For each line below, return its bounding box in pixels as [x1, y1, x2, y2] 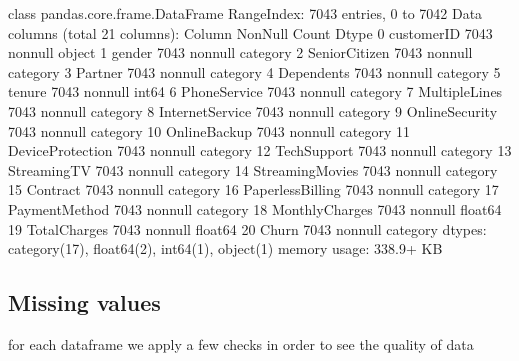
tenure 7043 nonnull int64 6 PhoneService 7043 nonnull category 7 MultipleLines [8, 81, 503, 102]
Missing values [8, 287, 161, 318]
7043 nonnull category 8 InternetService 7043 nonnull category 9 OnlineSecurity [8, 100, 498, 121]
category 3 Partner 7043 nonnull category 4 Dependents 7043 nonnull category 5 [8, 61, 501, 82]
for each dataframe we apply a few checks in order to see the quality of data [8, 333, 474, 354]
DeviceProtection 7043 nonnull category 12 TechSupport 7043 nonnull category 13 [8, 140, 512, 161]
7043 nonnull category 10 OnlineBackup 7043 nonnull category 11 [8, 120, 411, 141]
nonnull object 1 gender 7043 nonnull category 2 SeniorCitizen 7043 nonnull [8, 42, 473, 63]
